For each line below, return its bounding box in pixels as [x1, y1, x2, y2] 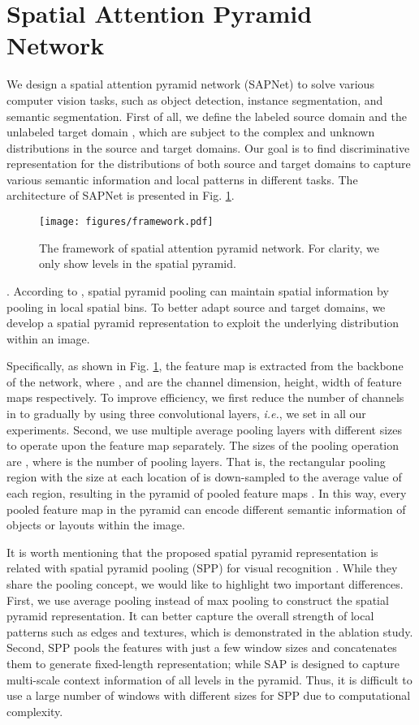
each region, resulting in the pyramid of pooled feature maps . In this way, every [6, 485, 407, 502]
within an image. [6, 330, 90, 347]
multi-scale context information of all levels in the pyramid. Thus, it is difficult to [6, 671, 413, 688]
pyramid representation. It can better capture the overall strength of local [6, 607, 374, 624]
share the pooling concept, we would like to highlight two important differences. [6, 576, 404, 592]
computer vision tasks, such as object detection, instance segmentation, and [6, 91, 383, 108]
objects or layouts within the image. [6, 516, 185, 533]
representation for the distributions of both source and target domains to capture [6, 155, 411, 172]
